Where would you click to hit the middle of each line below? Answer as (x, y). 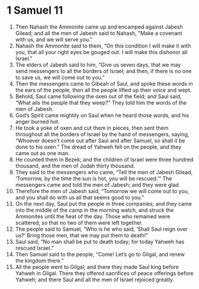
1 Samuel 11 (35, 10)
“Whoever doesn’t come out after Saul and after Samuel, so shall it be (100, 140)
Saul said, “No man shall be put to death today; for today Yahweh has (100, 241)
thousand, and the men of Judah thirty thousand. (75, 166)
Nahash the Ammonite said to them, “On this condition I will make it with (103, 46)
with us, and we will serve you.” (54, 39)
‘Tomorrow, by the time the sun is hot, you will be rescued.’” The (94, 178)
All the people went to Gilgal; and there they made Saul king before (97, 267)
